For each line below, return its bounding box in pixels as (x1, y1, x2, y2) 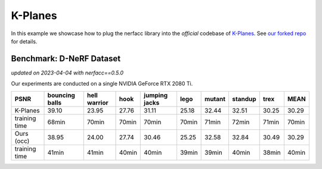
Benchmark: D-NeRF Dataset (11, 54, 121, 64)
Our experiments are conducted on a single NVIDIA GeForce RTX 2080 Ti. (11, 80, 193, 87)
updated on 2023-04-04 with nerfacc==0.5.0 (11, 69, 123, 76)
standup (232, 95, 256, 103)
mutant (205, 95, 226, 103)
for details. (11, 37, 38, 45)
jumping (144, 91, 168, 99)
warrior (86, 98, 109, 107)
